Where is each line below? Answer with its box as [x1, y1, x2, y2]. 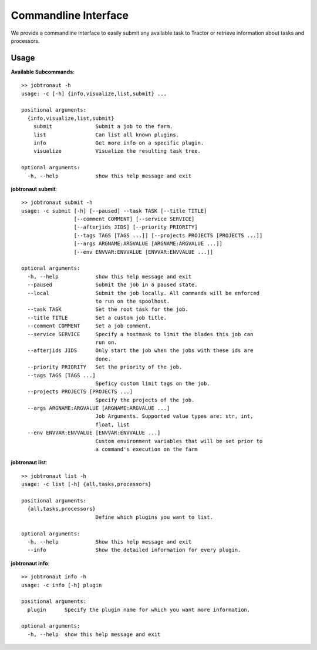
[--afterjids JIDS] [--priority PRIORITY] [73, 224, 198, 230]
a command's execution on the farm [95, 446, 198, 453]
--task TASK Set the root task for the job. [27, 306, 189, 313]
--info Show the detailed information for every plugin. [27, 547, 241, 554]
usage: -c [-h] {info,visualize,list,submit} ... [21, 90, 167, 97]
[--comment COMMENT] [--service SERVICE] [73, 216, 195, 223]
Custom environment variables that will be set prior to [95, 438, 263, 444]
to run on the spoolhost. [95, 298, 170, 304]
